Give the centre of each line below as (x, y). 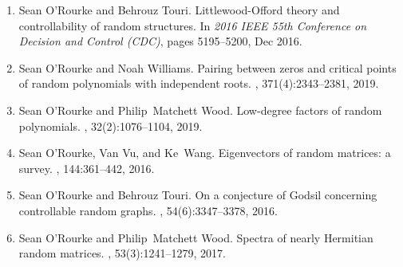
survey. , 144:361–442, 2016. (87, 168)
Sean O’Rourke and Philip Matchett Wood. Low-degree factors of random (200, 110)
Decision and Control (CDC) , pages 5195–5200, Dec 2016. (160, 41)
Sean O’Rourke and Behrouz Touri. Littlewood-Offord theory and (179, 10)
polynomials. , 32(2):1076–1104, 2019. (111, 126)
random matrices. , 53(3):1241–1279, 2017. (122, 253)
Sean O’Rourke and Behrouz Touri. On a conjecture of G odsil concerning (198, 195)
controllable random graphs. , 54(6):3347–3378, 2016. (148, 210)
